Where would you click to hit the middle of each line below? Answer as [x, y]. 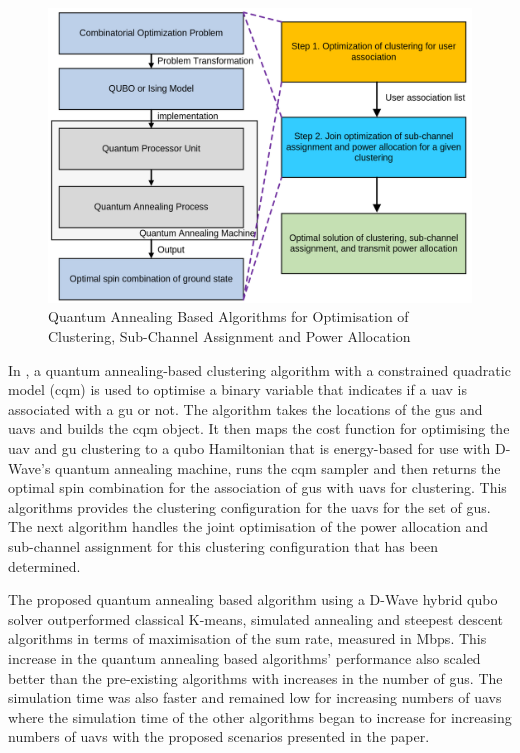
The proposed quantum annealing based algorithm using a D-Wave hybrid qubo [253, 599]
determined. [44, 565]
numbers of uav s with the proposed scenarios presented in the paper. [219, 736]
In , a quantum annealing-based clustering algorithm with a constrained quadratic [259, 369]
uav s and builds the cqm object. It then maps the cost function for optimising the [259, 428]
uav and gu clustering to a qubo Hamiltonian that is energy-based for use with [249, 447]
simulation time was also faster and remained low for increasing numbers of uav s [255, 697]
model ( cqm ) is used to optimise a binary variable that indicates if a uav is [237, 389]
